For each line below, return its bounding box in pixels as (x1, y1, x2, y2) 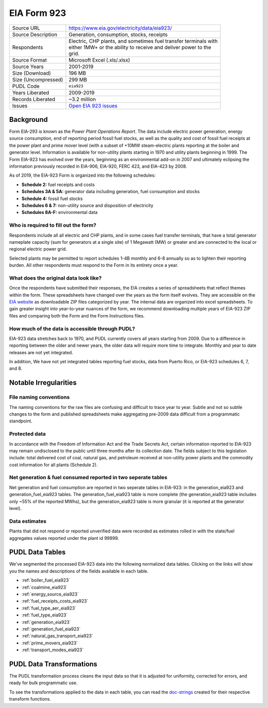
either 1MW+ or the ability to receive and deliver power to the (68, 44, 211, 51)
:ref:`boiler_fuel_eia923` (21, 577, 70, 583)
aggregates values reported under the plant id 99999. (9, 535, 119, 541)
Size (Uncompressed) (12, 76, 63, 83)
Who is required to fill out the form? (9, 222, 97, 229)
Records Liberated (12, 96, 56, 102)
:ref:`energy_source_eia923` (21, 591, 79, 597)
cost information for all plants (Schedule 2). (9, 462, 98, 468)
